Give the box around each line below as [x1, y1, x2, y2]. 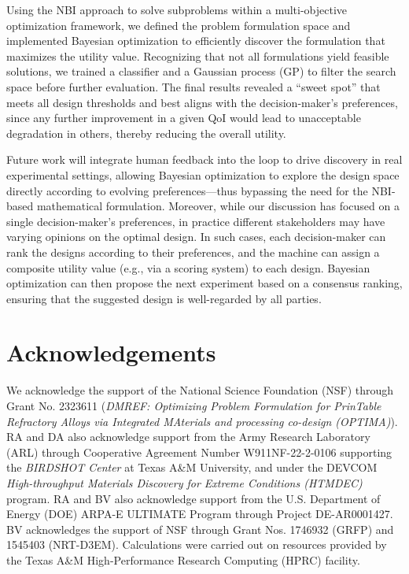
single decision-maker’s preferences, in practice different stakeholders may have [6, 213, 385, 229]
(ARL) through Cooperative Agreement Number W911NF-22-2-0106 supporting [6, 443, 392, 460]
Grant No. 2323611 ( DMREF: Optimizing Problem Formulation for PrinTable [6, 398, 381, 413]
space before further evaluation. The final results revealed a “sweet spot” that [6, 78, 381, 94]
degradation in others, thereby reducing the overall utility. [6, 124, 286, 141]
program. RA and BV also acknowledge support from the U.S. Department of [6, 490, 381, 506]
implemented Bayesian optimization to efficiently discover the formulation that [6, 32, 385, 49]
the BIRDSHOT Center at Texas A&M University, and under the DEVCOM [6, 459, 378, 476]
